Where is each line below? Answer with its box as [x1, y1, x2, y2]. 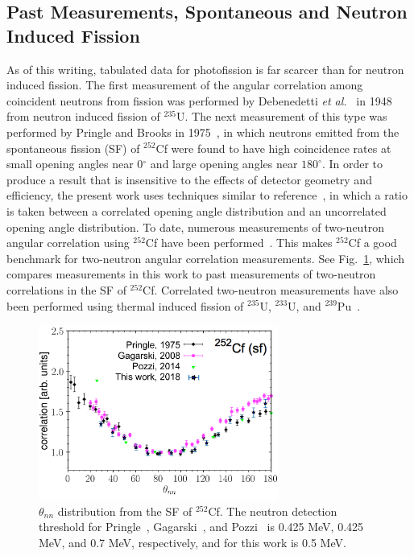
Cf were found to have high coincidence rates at [155, 139, 391, 156]
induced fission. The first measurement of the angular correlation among [6, 76, 363, 93]
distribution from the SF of [57, 502, 193, 519]
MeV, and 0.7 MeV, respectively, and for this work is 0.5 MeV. [39, 533, 346, 550]
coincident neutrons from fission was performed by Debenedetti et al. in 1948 [6, 92, 392, 109]
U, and [288, 297, 321, 314]
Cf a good [348, 234, 397, 251]
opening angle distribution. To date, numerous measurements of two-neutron [6, 218, 385, 235]
